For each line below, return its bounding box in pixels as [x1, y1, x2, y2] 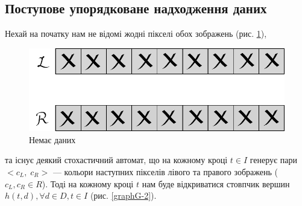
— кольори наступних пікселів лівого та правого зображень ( [52, 165, 278, 178]
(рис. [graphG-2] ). [90, 189, 157, 202]
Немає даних [29, 133, 76, 146]
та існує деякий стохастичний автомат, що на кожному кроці [5, 153, 228, 166]
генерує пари [250, 153, 297, 166]
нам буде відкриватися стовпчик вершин [142, 177, 290, 190]
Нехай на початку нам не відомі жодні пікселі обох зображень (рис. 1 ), [5, 27, 267, 40]
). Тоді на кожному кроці [42, 177, 134, 190]
